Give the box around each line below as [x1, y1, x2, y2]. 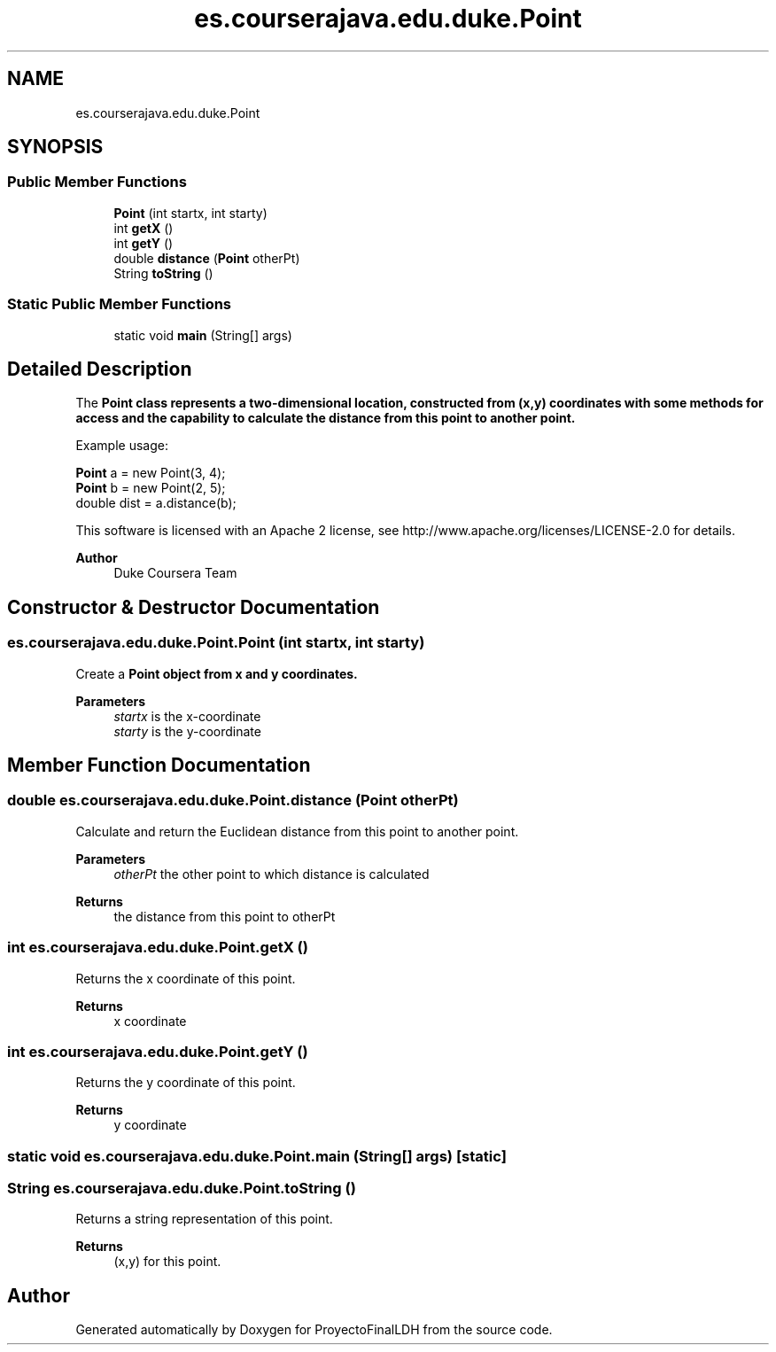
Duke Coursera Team [113, 565, 237, 581]
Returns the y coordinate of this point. [75, 1075, 296, 1091]
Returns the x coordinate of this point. [75, 970, 296, 986]
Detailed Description [7, 357, 192, 380]
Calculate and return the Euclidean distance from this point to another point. [75, 823, 519, 839]
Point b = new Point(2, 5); [75, 480, 226, 496]
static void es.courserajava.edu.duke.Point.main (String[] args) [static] [7, 1146, 507, 1165]
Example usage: [75, 438, 168, 454]
